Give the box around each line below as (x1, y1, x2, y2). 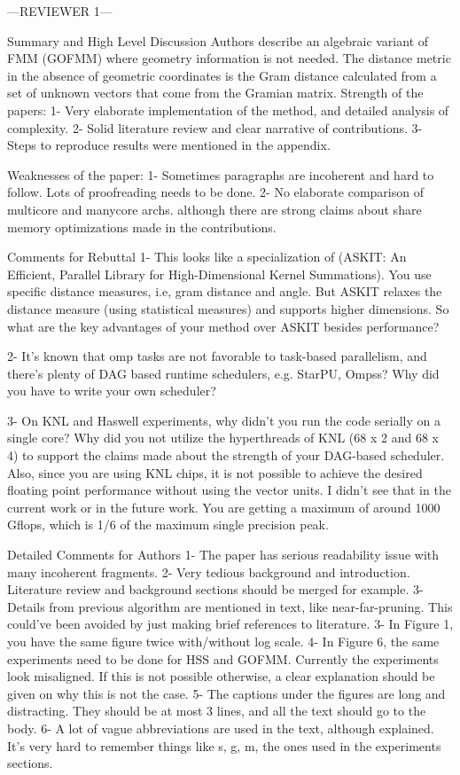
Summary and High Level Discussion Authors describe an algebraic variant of (7, 31, 429, 50)
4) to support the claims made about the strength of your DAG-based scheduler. (7, 446, 445, 465)
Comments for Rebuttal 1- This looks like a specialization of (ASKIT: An (7, 247, 407, 266)
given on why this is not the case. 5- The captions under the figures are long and (7, 684, 446, 702)
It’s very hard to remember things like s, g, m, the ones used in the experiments (7, 736, 441, 755)
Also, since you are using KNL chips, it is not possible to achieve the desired (7, 463, 423, 481)
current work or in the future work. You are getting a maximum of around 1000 (7, 497, 441, 516)
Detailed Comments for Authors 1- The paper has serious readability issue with (7, 545, 440, 564)
